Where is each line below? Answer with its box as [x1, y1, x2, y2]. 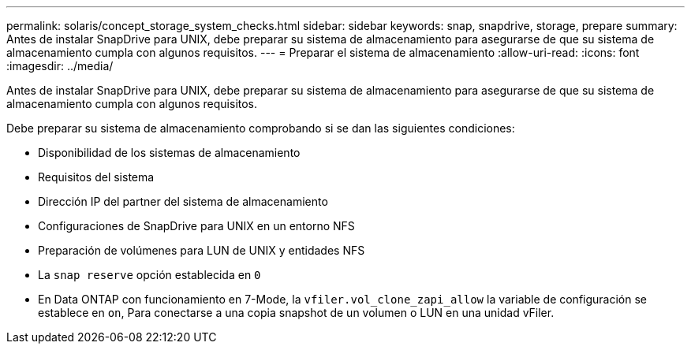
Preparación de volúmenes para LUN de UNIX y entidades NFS [38, 244, 365, 257]
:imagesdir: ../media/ [6, 59, 114, 73]
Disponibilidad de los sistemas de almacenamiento [38, 146, 301, 159]
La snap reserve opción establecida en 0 [38, 268, 261, 281]
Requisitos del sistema [38, 170, 155, 184]
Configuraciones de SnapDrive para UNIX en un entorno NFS [38, 219, 355, 233]
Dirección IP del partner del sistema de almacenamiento [38, 195, 328, 208]
